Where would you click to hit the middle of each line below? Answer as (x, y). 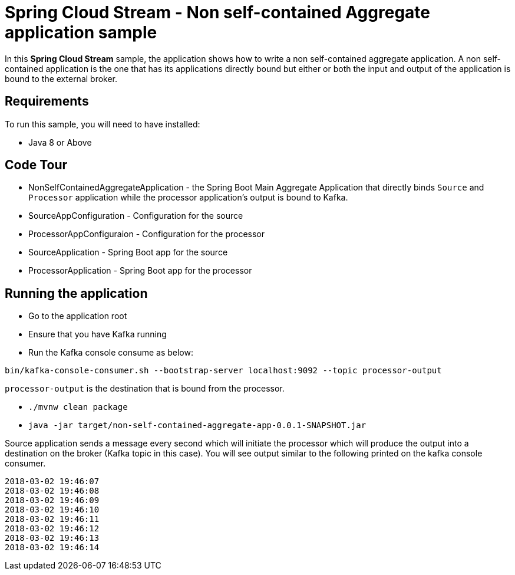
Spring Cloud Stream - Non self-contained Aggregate (218, 12)
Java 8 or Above (60, 142)
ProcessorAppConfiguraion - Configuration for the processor (147, 234)
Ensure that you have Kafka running (98, 334)
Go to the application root (78, 316)
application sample (81, 32)
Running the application (76, 293)
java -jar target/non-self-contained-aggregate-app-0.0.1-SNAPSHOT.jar (197, 425)
